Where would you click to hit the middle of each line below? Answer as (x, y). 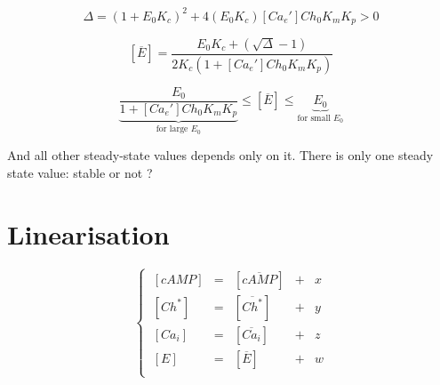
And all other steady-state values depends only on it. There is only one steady (220, 155)
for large (172, 129)
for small (314, 118)
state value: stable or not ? (80, 172)
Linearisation (88, 233)
